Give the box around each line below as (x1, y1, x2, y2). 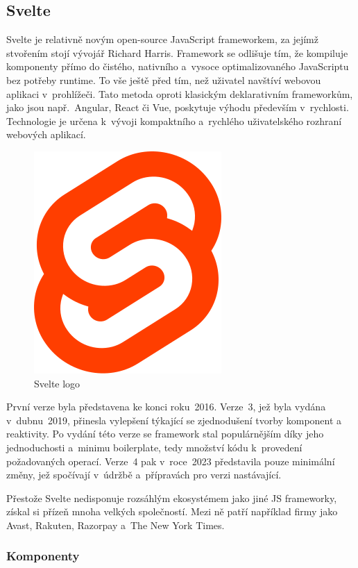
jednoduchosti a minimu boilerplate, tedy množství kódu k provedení (6, 440, 302, 454)
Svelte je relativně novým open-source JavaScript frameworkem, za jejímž (6, 32, 318, 47)
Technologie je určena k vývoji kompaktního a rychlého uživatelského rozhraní (6, 113, 342, 128)
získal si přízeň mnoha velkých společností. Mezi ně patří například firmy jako (6, 504, 338, 519)
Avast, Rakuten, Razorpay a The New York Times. (6, 517, 225, 532)
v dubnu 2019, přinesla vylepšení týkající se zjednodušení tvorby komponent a (6, 412, 342, 427)
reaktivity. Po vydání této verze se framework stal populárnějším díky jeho (6, 426, 324, 441)
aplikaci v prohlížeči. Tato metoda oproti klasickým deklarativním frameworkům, (6, 86, 353, 101)
